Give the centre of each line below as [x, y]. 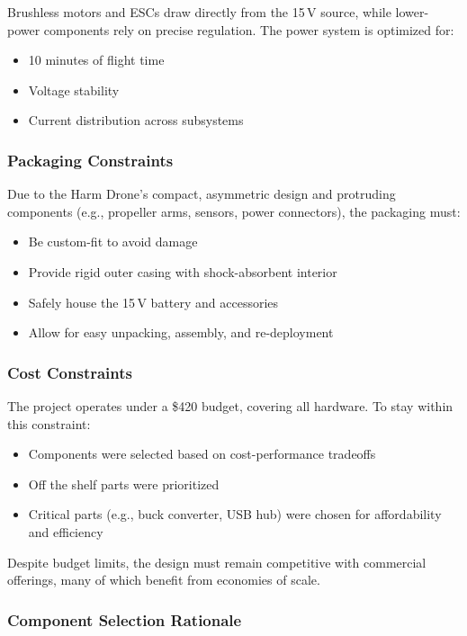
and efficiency [66, 531]
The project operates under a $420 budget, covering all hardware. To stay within [230, 405]
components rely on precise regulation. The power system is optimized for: [249, 29]
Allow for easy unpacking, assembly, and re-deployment [181, 332]
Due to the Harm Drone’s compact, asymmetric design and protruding [202, 194]
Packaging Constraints [90, 160]
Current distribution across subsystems [136, 120]
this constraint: [49, 423]
